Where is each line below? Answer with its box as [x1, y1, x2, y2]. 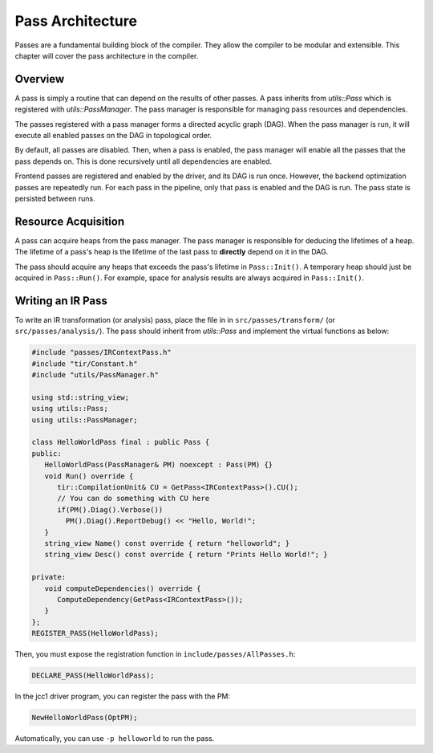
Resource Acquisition [14, 214, 124, 228]
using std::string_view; [31, 393, 130, 401]
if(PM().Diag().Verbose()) [57, 505, 164, 514]
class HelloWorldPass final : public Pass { [31, 438, 210, 447]
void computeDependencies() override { [44, 584, 201, 593]
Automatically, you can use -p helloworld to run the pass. [14, 734, 215, 743]
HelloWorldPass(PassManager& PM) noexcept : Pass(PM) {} [44, 460, 273, 470]
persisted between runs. [14, 193, 95, 203]
